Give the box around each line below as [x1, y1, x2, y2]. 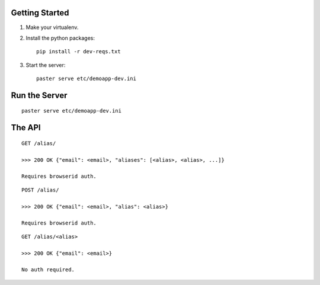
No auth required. [21, 267, 75, 273]
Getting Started [11, 8, 69, 18]
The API [11, 123, 41, 133]
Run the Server [11, 90, 68, 100]
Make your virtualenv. [25, 24, 79, 31]
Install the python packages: [25, 34, 95, 41]
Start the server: [25, 61, 66, 68]
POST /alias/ [21, 187, 59, 193]
